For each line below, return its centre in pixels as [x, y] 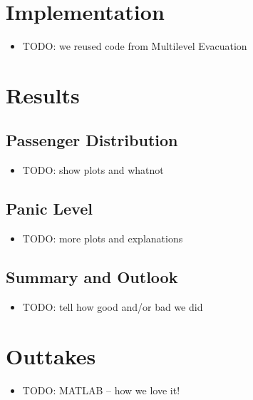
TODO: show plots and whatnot [93, 170]
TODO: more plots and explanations [103, 239]
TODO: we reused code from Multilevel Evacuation [135, 46]
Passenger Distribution [92, 140]
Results [43, 94]
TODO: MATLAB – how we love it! [101, 390]
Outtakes [51, 355]
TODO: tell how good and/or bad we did [113, 306]
